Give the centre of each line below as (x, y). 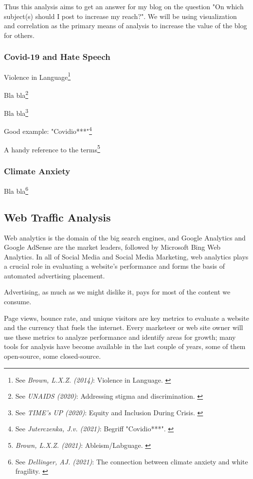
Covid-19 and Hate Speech (57, 57)
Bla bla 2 (16, 94)
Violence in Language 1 (37, 76)
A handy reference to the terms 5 (52, 148)
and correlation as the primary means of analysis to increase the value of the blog (126, 26)
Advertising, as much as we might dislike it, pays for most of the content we (117, 292)
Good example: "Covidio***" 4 (48, 130)
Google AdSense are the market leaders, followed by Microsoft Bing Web (112, 247)
